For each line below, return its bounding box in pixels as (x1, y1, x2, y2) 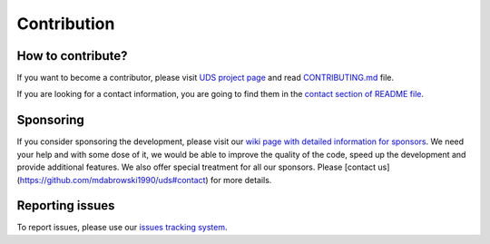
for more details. (210, 174, 272, 185)
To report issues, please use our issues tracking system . (16, 222, 228, 233)
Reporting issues (16, 198, 115, 213)
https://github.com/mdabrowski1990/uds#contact (19, 174, 206, 185)
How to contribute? (16, 48, 128, 63)
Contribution (16, 14, 115, 34)
